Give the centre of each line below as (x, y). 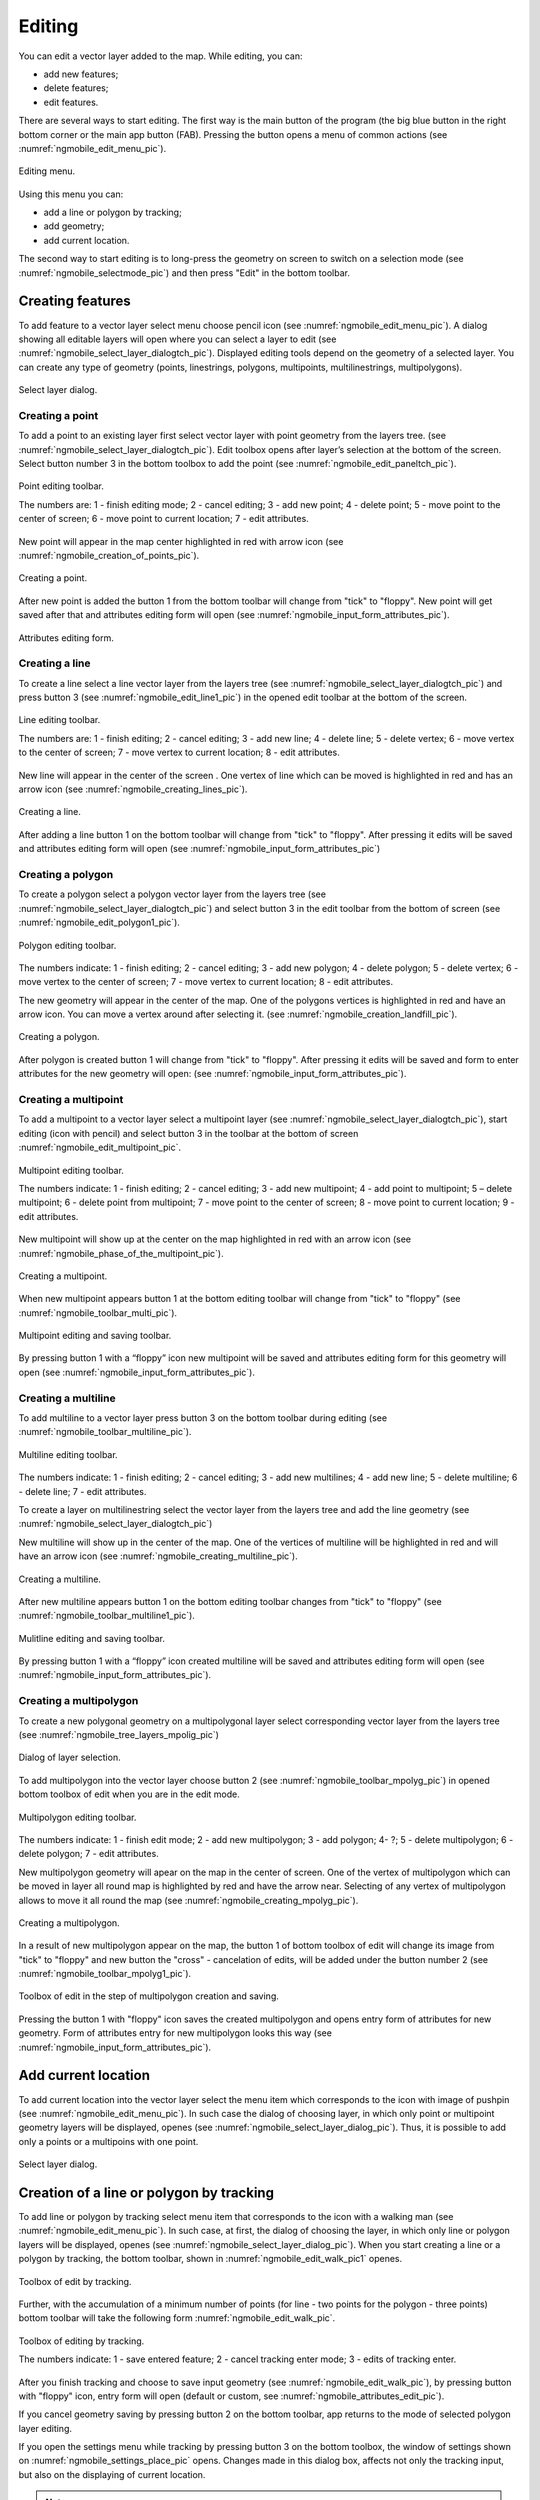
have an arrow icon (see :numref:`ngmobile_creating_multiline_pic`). (158, 1556)
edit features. (71, 102)
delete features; (76, 88)
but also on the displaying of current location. (112, 2474)
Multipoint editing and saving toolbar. (95, 1336)
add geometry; (74, 226)
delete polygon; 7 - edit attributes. (88, 1854)
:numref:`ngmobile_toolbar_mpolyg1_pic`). (105, 1974)
